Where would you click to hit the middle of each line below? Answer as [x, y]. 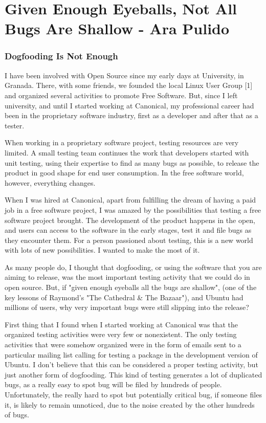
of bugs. [17, 415]
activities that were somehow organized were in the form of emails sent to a [123, 344]
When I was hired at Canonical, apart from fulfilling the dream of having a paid [130, 200]
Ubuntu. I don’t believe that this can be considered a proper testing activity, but [131, 364]
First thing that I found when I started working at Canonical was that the [121, 324]
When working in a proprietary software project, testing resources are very [122, 142]
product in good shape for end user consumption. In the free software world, [124, 173]
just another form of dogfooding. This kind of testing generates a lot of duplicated [134, 374]
